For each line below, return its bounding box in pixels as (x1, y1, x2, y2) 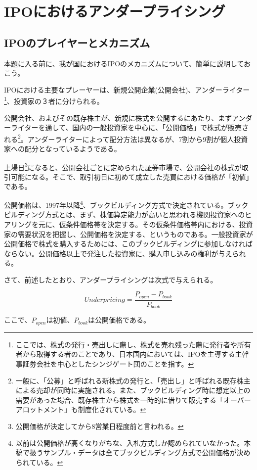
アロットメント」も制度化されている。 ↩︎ (15, 404, 146, 415)
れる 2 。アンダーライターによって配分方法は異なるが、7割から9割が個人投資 (4, 132, 248, 144)
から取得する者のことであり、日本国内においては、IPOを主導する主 (22, 349, 242, 359)
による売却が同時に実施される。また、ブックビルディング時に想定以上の (15, 385, 251, 395)
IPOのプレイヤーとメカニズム (4, 35, 150, 50)
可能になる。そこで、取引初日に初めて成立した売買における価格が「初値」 (10, 171, 253, 182)
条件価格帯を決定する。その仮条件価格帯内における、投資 (66, 219, 253, 229)
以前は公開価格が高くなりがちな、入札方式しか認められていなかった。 (15, 437, 244, 448)
